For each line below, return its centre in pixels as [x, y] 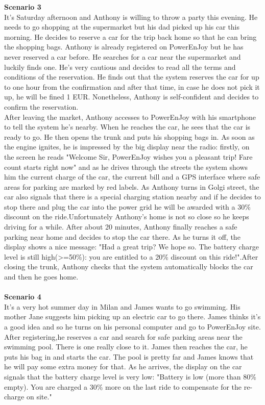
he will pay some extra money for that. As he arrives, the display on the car [123, 366]
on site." [39, 397]
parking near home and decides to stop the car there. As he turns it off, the [122, 236]
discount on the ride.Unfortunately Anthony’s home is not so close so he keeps [127, 217]
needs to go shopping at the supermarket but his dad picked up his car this [122, 27]
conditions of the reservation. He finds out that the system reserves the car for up [132, 77]
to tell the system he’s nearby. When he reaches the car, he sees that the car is [127, 127]
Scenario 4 [23, 297]
